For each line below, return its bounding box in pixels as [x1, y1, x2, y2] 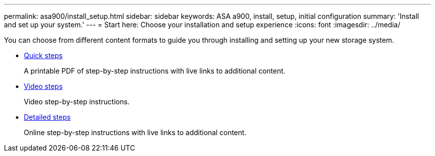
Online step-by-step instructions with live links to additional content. [24, 128, 247, 137]
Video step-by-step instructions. [24, 97, 130, 106]
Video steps [24, 82, 63, 90]
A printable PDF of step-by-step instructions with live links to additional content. [24, 67, 286, 75]
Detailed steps [24, 113, 71, 121]
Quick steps [24, 51, 63, 60]
